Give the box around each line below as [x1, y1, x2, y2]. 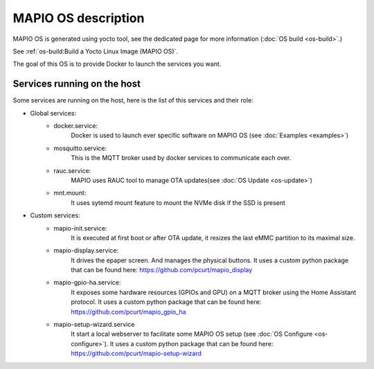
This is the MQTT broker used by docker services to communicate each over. [71, 154, 292, 162]
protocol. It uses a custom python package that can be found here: [71, 298, 262, 306]
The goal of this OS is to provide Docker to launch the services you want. [12, 60, 222, 69]
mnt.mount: [53, 189, 87, 197]
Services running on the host [12, 78, 141, 90]
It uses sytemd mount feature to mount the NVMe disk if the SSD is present [71, 198, 285, 207]
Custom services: [30, 211, 80, 219]
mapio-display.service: [53, 246, 119, 255]
